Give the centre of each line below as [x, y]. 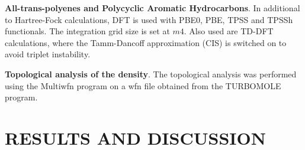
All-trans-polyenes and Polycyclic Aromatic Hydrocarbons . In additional [152, 8]
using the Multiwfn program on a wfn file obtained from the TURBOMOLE [143, 85]
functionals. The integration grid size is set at [87, 31]
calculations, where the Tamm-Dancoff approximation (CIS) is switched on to [146, 42]
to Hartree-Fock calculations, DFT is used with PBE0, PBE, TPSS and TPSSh [149, 19]
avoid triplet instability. [48, 54]
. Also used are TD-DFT [229, 31]
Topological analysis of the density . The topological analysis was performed [151, 74]
